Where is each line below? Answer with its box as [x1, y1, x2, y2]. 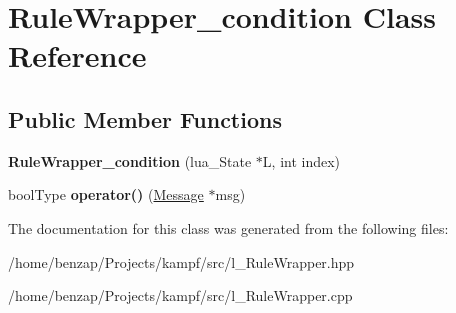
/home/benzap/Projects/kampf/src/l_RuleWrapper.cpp [8, 285, 353, 306]
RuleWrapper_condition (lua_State [8, 150, 252, 171]
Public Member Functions [8, 103, 282, 134]
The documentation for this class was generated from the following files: [8, 217, 449, 238]
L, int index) [262, 150, 341, 171]
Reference [8, 35, 147, 76]
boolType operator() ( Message [8, 184, 204, 205]
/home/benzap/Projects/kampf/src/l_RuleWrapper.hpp [8, 251, 355, 272]
